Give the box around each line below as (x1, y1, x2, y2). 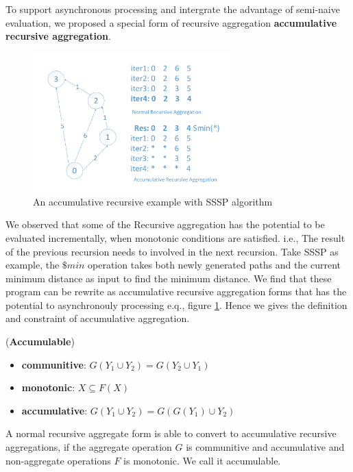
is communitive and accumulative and (186, 440, 345, 454)
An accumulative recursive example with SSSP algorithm (33, 194, 273, 208)
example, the (5, 258, 60, 272)
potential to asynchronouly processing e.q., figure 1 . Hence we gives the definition (5, 297, 348, 312)
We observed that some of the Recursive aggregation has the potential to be (5, 217, 325, 232)
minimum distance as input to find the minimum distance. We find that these (5, 271, 332, 285)
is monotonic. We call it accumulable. (123, 453, 281, 467)
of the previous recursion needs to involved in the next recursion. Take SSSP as (5, 244, 339, 258)
